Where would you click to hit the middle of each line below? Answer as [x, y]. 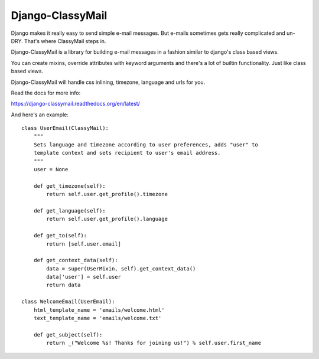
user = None [51, 169]
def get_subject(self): [68, 334]
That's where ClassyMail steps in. [65, 41]
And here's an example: [40, 115]
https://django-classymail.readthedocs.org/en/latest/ [75, 104]
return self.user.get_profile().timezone [107, 194]
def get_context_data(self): [76, 260]
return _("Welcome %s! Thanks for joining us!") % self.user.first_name [154, 343]
